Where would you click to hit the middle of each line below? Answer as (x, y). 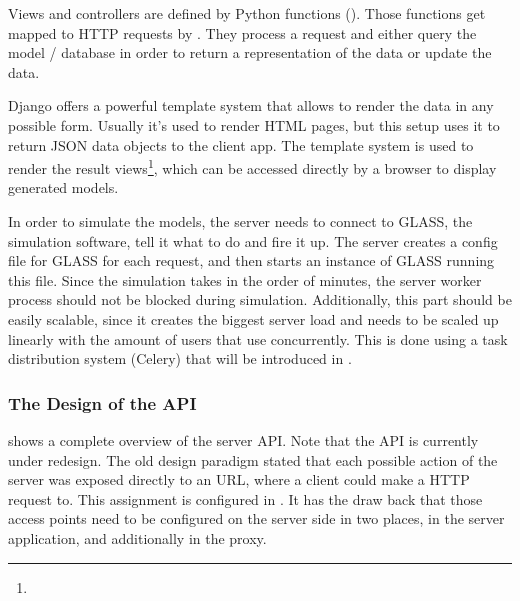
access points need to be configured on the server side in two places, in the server (256, 518)
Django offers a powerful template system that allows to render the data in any (251, 105)
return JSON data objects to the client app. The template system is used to (241, 144)
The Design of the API (102, 402)
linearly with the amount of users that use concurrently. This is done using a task (258, 338)
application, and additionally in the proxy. (137, 537)
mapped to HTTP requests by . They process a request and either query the (242, 32)
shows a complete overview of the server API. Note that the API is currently (243, 439)
